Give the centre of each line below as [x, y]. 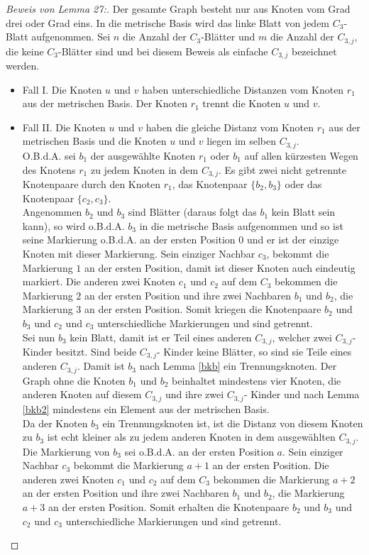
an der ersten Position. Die [271, 465]
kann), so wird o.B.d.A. [73, 225]
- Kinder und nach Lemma [302, 394]
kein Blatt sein [303, 212]
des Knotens [49, 169]
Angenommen [52, 212]
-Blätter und [228, 37]
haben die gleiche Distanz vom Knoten [230, 127]
